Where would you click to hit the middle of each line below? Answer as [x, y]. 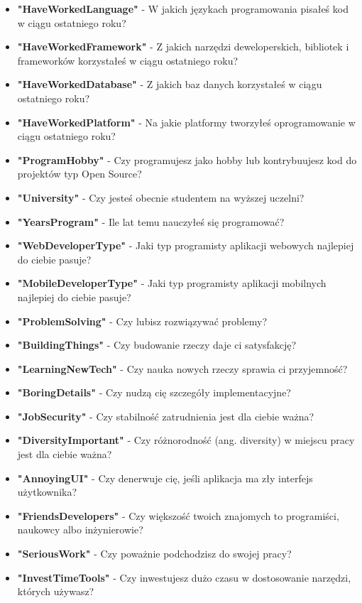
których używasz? [56, 591]
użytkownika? [47, 492]
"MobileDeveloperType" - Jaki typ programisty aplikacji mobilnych [172, 283]
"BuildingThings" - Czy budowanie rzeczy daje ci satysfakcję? [157, 345]
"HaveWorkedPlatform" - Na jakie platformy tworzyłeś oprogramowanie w [186, 122]
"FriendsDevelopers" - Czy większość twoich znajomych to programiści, [178, 515]
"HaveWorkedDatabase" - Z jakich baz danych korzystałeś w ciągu [170, 84]
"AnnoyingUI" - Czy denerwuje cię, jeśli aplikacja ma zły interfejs [165, 478]
